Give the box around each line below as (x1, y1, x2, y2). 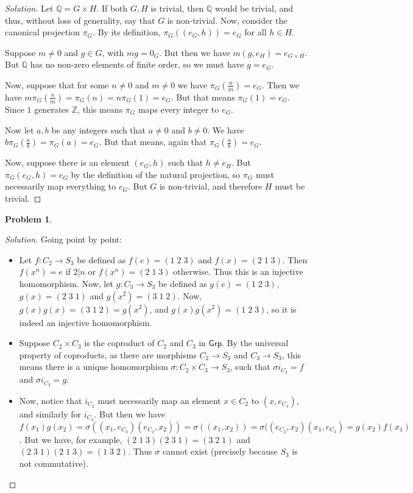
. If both (96, 2, 128, 14)
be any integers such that (51, 123, 146, 136)
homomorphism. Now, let (19, 277, 113, 289)
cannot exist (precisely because (162, 445, 278, 458)
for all (244, 26, 267, 38)
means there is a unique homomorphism (19, 360, 168, 373)
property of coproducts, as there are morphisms (19, 348, 197, 361)
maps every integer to (138, 102, 219, 115)
